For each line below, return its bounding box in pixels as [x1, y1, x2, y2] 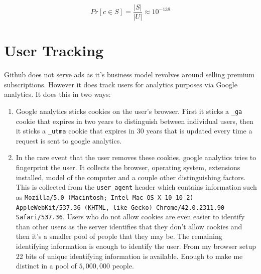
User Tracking [4, 40, 104, 61]
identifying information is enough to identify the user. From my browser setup [16, 241, 256, 251]
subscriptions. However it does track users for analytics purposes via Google [4, 79, 237, 89]
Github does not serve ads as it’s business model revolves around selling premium [4, 69, 255, 80]
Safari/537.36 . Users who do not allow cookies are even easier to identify [16, 211, 245, 222]
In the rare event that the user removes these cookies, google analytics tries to [16, 152, 256, 163]
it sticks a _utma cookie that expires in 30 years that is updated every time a [16, 125, 252, 136]
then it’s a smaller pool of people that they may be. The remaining [16, 231, 222, 241]
